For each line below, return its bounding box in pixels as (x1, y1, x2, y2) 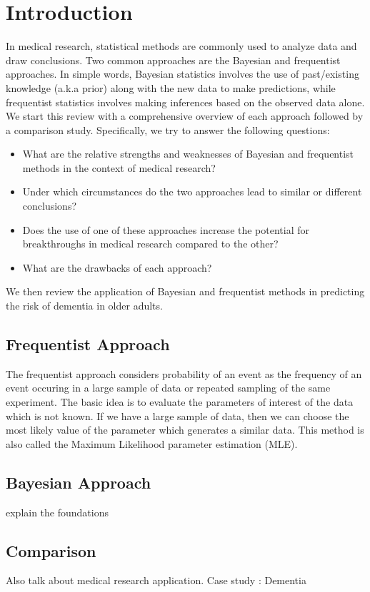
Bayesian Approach (6, 471, 151, 493)
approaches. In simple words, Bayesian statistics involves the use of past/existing (6, 66, 359, 81)
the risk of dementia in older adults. (6, 298, 163, 313)
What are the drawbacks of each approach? (22, 260, 212, 275)
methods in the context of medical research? (22, 160, 216, 175)
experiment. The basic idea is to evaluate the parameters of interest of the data (6, 394, 354, 409)
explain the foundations (6, 504, 109, 519)
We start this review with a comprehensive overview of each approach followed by (6, 108, 364, 123)
